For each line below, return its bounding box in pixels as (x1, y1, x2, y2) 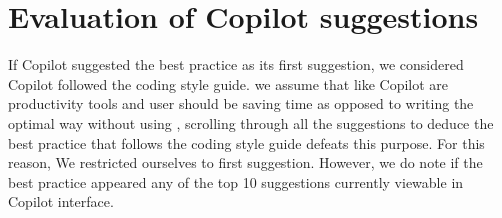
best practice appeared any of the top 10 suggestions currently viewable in (8, 171, 464, 192)
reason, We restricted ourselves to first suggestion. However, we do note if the (8, 152, 483, 173)
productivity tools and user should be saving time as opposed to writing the (8, 93, 474, 114)
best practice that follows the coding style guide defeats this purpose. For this (8, 132, 485, 153)
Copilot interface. (8, 191, 114, 212)
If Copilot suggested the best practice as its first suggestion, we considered (8, 54, 464, 75)
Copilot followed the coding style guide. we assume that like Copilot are (8, 73, 449, 94)
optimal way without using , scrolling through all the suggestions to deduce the (8, 112, 494, 133)
